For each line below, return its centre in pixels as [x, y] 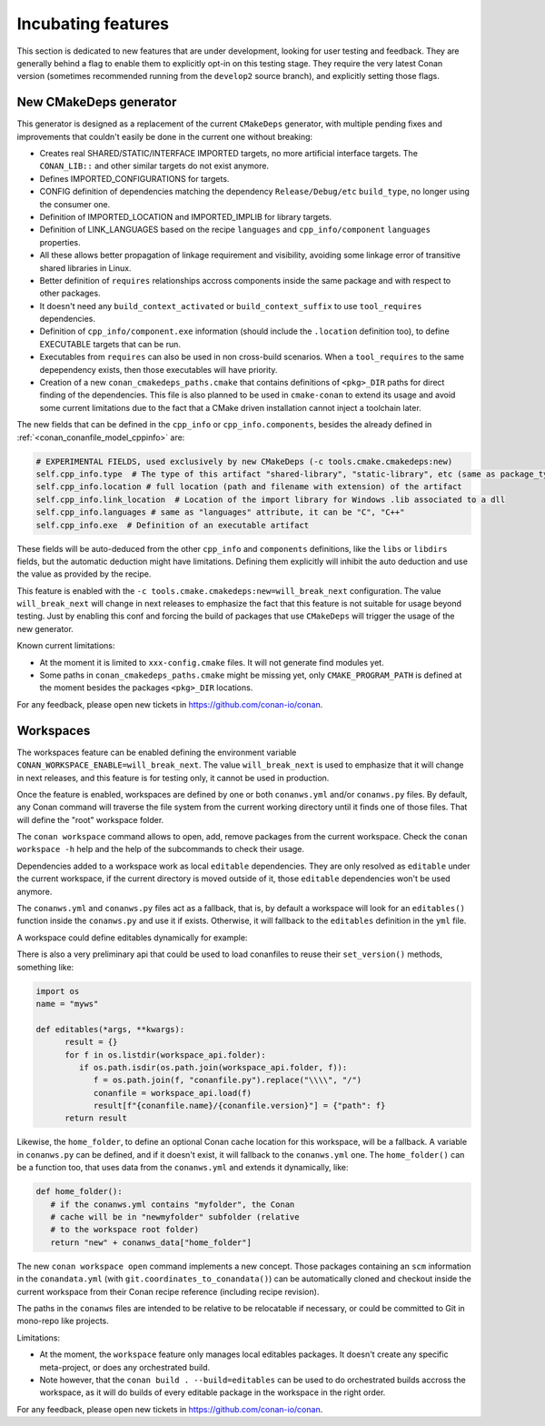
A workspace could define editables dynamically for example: [132, 938]
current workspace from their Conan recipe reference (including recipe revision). [168, 1291]
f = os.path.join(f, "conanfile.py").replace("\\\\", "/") [228, 1080]
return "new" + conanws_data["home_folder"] [151, 1242]
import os [58, 991]
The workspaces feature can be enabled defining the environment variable [157, 752]
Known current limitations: [66, 646]
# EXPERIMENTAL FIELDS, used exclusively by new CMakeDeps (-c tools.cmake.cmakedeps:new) [244, 461]
